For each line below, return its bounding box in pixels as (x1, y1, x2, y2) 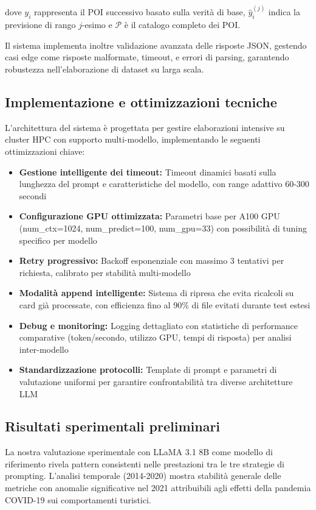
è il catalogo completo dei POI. (124, 18, 241, 31)
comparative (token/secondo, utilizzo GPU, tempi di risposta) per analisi (19, 331, 292, 344)
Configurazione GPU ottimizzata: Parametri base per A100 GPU (19, 210, 280, 222)
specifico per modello (19, 233, 97, 246)
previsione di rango (5, 18, 76, 31)
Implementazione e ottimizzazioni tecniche (5, 93, 277, 111)
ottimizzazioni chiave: (5, 145, 85, 157)
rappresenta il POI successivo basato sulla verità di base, (33, 5, 246, 18)
